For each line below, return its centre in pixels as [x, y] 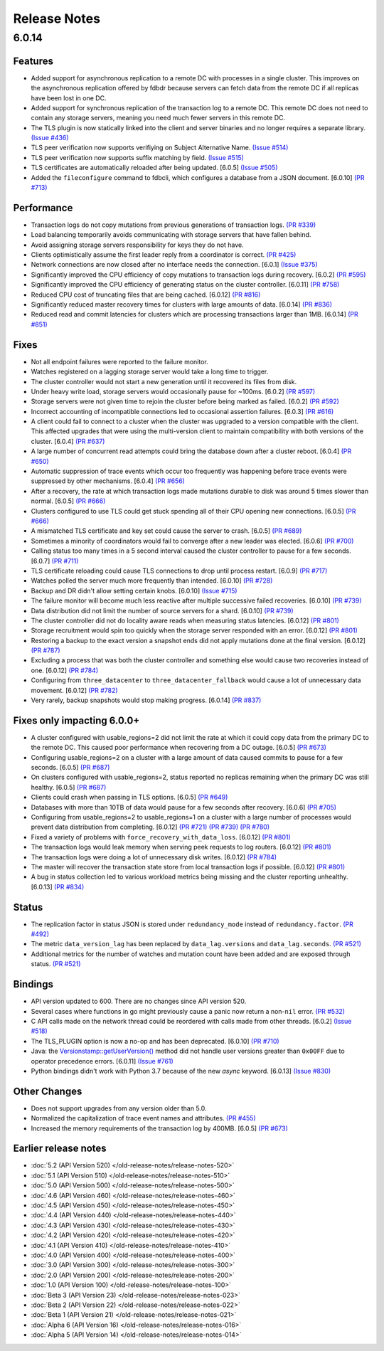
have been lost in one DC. [69, 98]
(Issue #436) [50, 138]
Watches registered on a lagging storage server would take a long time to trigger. [150, 372]
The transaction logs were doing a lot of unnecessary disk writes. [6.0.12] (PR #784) [154, 857]
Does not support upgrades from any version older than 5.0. [119, 1108]
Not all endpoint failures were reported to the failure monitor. [120, 361]
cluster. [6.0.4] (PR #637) [68, 441]
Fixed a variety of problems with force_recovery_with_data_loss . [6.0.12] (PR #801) [161, 837]
